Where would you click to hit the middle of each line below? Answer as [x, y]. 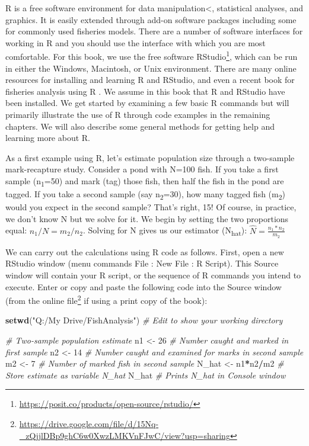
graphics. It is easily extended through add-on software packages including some [151, 19]
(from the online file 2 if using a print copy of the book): [106, 299]
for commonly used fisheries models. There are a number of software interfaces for [154, 31]
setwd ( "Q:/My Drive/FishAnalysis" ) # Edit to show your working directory [144, 320]
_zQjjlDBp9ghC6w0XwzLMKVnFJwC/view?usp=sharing [125, 435]
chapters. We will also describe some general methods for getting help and [140, 126]
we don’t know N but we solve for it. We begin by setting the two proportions [147, 218]
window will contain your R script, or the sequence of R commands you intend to [153, 275]
